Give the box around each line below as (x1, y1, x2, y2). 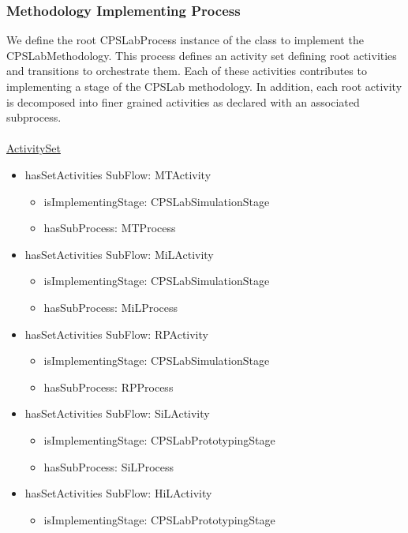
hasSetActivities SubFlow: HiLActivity (24, 485, 212, 501)
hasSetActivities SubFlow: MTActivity (24, 166, 211, 182)
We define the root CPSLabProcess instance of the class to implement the (6, 32, 364, 48)
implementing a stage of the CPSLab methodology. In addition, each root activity (6, 78, 402, 94)
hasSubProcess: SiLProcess (43, 458, 174, 475)
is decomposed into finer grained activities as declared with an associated (6, 93, 360, 110)
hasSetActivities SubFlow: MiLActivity (24, 246, 214, 262)
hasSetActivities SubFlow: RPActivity (24, 325, 208, 342)
